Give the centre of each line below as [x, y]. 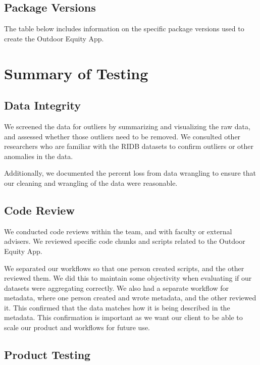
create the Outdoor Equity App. [54, 38]
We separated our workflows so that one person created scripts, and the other [124, 268]
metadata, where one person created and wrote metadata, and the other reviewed [130, 298]
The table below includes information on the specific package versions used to [124, 29]
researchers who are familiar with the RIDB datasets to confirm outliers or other [129, 146]
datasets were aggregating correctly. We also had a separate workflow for [117, 288]
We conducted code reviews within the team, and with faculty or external [118, 231]
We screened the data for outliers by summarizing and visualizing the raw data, [127, 126]
